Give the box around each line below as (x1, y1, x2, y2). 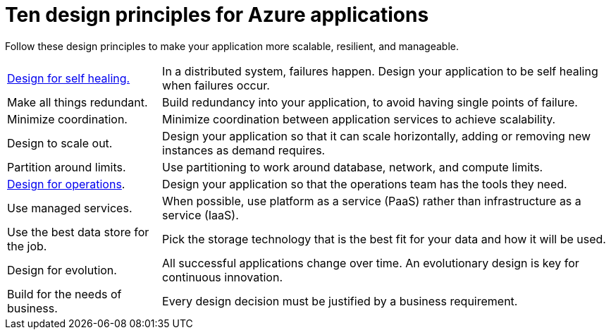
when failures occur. (162, 78, 270, 92)
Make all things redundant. (7, 95, 148, 109)
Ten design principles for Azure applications (5, 3, 429, 27)
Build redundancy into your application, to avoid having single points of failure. (162, 95, 578, 109)
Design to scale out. (7, 135, 113, 150)
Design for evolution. (7, 262, 117, 277)
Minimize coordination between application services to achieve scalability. (162, 111, 556, 126)
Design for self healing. (7, 71, 130, 85)
